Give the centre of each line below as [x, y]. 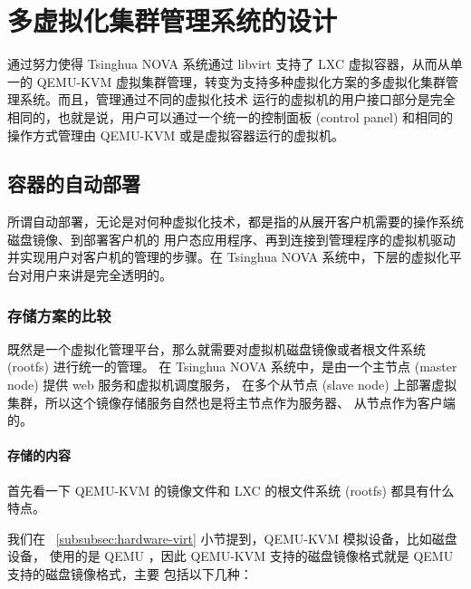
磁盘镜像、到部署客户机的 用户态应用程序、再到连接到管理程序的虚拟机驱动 [231, 239]
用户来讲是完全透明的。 [102, 275]
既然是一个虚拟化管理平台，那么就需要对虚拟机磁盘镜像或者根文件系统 [216, 348]
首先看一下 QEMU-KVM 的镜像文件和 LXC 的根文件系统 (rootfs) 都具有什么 [231, 490]
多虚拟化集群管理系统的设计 [173, 20]
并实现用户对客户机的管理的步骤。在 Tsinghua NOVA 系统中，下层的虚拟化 [228, 257]
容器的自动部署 [74, 183]
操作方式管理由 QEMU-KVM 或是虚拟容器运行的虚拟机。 [176, 135]
